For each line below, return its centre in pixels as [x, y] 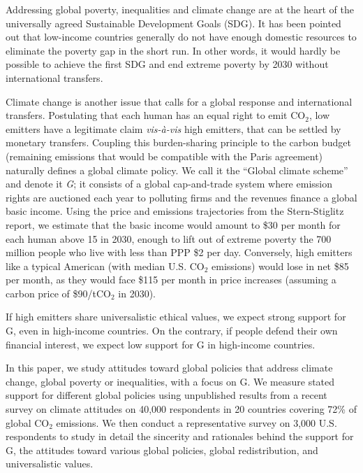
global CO [28, 422]
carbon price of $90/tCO [58, 293]
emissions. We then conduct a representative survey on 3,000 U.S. [197, 422]
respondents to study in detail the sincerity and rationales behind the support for [180, 436]
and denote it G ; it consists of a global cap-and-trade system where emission [169, 184]
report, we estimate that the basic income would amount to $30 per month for [173, 224]
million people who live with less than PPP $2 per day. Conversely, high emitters [179, 252]
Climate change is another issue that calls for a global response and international [179, 101]
